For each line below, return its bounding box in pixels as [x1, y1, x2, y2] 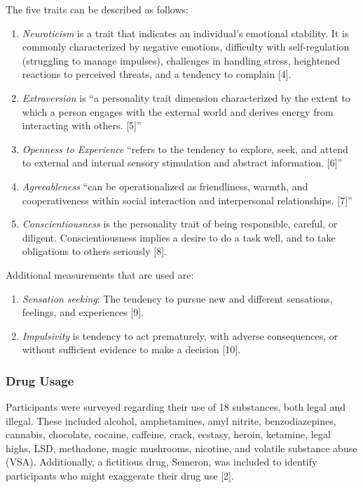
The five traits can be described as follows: [6, 2, 189, 16]
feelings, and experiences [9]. [22, 305, 144, 319]
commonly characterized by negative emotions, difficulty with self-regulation [22, 39, 350, 54]
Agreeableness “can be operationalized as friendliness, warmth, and [22, 178, 308, 193]
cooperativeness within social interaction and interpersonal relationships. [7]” [22, 192, 352, 207]
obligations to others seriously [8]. [22, 244, 167, 258]
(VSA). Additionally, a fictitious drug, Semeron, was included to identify [6, 454, 317, 469]
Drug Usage [6, 371, 74, 389]
